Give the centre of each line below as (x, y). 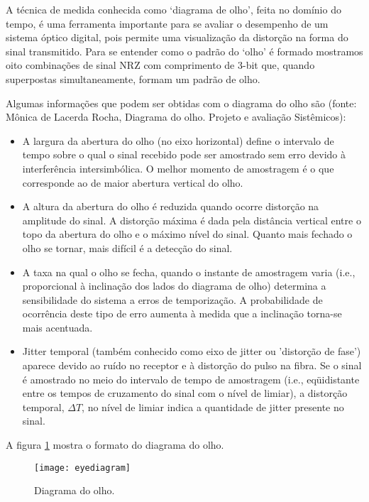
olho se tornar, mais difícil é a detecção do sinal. (127, 247)
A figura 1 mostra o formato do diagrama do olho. (115, 445)
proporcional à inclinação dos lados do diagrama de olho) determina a (174, 286)
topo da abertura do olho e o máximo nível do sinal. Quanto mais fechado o (187, 234)
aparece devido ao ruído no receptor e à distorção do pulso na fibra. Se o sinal (192, 365)
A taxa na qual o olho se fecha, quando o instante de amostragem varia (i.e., (189, 272)
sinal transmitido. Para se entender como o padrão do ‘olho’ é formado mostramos (184, 51)
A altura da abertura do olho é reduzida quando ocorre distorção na (171, 206)
